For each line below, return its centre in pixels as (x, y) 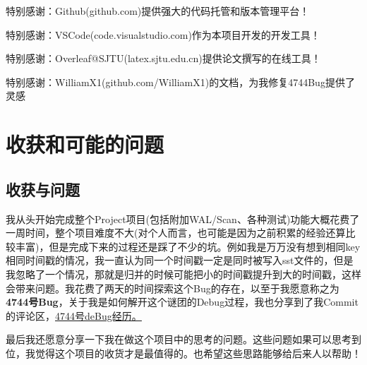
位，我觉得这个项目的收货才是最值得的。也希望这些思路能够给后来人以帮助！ (183, 353)
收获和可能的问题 (85, 144)
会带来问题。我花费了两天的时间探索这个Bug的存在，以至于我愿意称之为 (173, 288)
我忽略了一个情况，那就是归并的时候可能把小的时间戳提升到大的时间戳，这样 (183, 274)
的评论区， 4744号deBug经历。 (74, 315)
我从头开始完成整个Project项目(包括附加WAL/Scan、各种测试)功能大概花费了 (183, 219)
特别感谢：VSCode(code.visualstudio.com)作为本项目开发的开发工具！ (163, 34)
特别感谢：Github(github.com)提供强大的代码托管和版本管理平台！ (158, 11)
